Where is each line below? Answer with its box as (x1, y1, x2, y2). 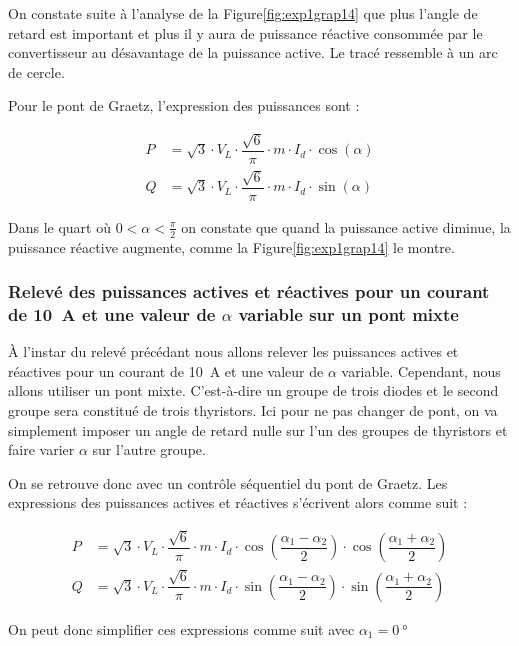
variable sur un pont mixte (238, 301, 459, 326)
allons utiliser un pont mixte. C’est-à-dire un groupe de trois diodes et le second (8, 380, 499, 401)
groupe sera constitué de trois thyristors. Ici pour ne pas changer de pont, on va (8, 400, 498, 421)
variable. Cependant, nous (341, 360, 501, 381)
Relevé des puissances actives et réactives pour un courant (8, 279, 490, 304)
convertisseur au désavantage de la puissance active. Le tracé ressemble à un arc (8, 42, 498, 63)
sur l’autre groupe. (92, 439, 206, 460)
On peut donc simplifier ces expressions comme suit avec (8, 618, 355, 639)
